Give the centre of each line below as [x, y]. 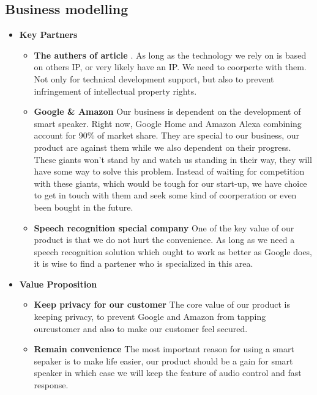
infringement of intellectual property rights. [115, 91]
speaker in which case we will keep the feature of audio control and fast [168, 373]
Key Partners [48, 34]
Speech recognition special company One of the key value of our [164, 227]
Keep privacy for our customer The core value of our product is [162, 304]
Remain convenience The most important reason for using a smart [164, 349]
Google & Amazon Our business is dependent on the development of [167, 111]
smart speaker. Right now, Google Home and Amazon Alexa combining [168, 123]
